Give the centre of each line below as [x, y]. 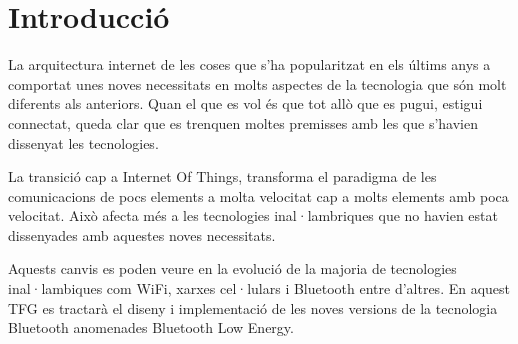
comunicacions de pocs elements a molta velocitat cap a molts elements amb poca [258, 195]
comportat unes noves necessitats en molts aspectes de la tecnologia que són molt [257, 83]
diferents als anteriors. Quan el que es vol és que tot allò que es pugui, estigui [245, 103]
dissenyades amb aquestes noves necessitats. [142, 234]
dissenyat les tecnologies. [83, 142]
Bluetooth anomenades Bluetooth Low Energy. [151, 327]
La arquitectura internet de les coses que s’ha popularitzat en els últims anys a [249, 64]
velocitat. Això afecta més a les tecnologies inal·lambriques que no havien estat [253, 215]
